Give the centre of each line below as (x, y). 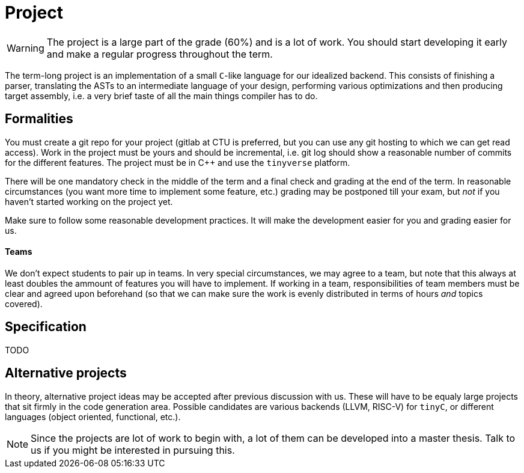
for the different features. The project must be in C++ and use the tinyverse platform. (178, 162)
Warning (26, 48)
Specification (46, 327)
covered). (24, 304)
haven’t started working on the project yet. (89, 201)
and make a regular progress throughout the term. (160, 54)
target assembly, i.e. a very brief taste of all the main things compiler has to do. (161, 96)
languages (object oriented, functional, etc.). (93, 417)
